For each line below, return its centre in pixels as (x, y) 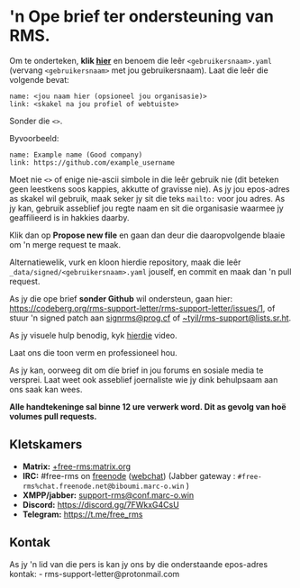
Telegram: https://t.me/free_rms (82, 514)
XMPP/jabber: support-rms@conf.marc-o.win (108, 495)
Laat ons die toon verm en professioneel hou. (93, 352)
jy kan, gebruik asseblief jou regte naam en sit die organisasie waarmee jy (146, 208)
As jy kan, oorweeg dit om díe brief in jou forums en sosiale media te (136, 370)
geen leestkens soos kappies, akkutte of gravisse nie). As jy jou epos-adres (150, 189)
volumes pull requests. (53, 416)
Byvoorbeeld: (34, 138)
